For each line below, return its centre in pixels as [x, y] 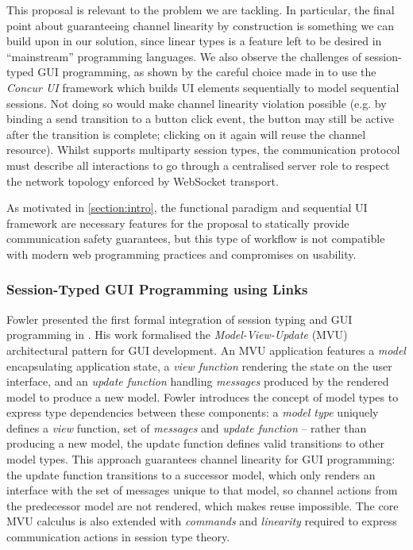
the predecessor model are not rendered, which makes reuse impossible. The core [203, 505]
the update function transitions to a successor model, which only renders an [191, 474]
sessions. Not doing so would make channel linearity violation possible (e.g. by [197, 103]
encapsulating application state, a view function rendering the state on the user [199, 365]
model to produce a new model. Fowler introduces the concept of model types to [203, 396]
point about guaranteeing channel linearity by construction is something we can [201, 25]
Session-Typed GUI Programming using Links [157, 289]
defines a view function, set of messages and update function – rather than [187, 427]
